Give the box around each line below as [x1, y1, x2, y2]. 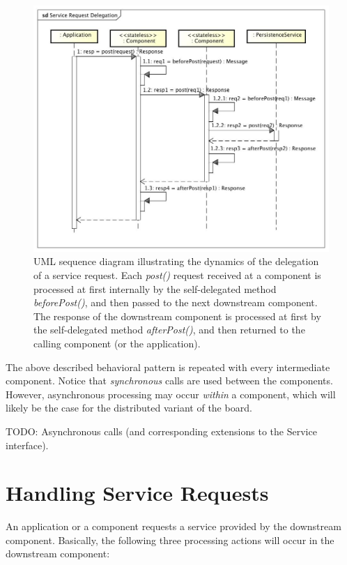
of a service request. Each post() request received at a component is [33, 268, 321, 282]
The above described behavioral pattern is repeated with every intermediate [6, 359, 330, 374]
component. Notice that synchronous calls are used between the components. [6, 373, 333, 388]
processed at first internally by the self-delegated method [33, 281, 277, 296]
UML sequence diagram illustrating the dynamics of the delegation [33, 254, 319, 269]
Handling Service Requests [6, 479, 269, 507]
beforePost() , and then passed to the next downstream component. [33, 295, 318, 310]
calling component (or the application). [33, 336, 201, 351]
